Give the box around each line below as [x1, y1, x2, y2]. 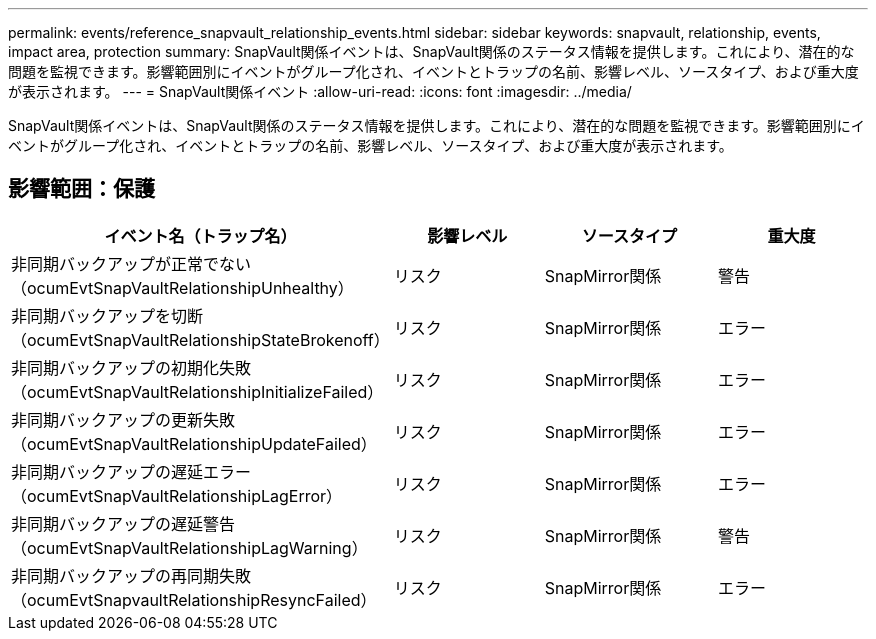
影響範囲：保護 [8, 176, 155, 202]
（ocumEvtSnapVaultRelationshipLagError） [11, 485, 343, 506]
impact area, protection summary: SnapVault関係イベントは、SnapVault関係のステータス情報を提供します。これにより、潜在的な [8, 43, 855, 60]
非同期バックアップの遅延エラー [11, 461, 252, 482]
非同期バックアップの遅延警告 [11, 513, 236, 534]
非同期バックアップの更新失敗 [11, 409, 236, 430]
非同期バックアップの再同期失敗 [11, 565, 252, 586]
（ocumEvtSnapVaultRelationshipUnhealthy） [11, 277, 354, 298]
